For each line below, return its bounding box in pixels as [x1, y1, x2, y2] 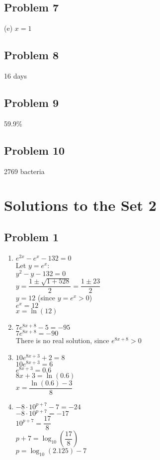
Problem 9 [4, 94, 59, 110]
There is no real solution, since [15, 335, 109, 346]
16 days [4, 71, 27, 81]
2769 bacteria [4, 166, 45, 176]
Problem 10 [4, 142, 65, 158]
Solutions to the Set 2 [4, 195, 157, 215]
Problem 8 [4, 47, 59, 63]
